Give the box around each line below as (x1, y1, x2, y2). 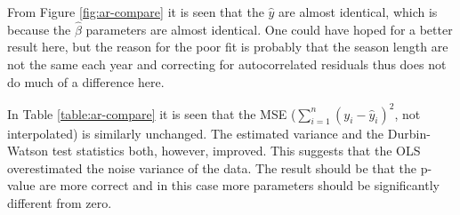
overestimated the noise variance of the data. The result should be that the (7, 158, 417, 177)
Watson (7, 141, 48, 160)
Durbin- (387, 123, 431, 142)
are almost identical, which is (278, 3, 438, 20)
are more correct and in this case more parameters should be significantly (39, 176, 440, 195)
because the (7, 20, 71, 38)
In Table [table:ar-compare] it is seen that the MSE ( (7, 104, 296, 123)
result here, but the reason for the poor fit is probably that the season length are (7, 37, 448, 56)
